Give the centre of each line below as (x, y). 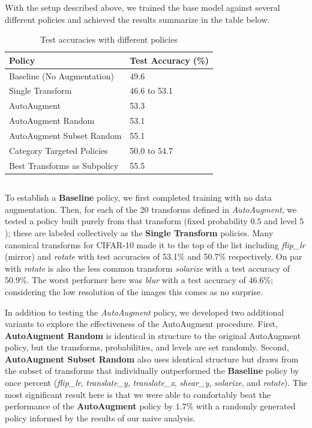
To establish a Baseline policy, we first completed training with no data (138, 197)
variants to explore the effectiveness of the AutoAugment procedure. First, (141, 324)
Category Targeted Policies (58, 150)
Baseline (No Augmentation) (61, 75)
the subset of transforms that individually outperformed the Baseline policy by (152, 371)
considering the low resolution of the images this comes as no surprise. (134, 291)
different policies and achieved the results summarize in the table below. (137, 19)
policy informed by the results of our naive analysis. (100, 417)
